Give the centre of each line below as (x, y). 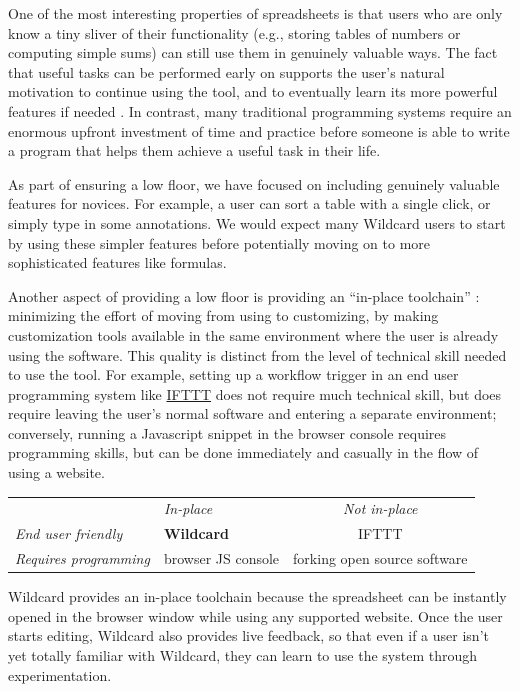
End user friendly (69, 533)
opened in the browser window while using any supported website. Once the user (255, 615)
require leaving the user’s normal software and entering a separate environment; (252, 413)
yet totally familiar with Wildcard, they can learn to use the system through (243, 654)
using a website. (56, 472)
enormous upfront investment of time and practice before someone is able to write (259, 130)
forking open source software (380, 558)
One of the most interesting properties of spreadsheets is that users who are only (255, 13)
